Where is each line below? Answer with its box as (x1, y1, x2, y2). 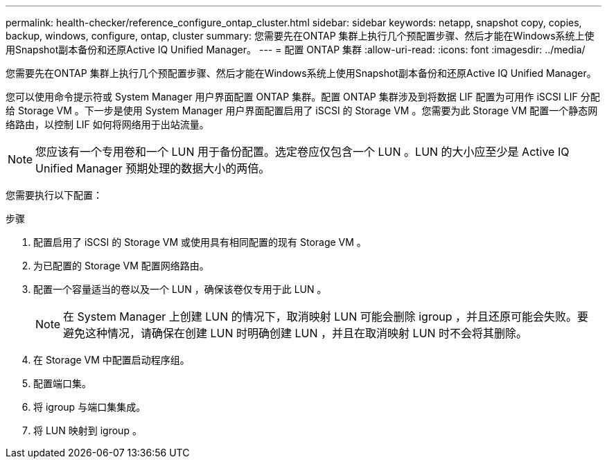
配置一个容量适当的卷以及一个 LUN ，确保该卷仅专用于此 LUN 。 (33, 283, 327, 295)
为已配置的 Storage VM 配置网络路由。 (33, 260, 209, 271)
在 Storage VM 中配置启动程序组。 (33, 354, 190, 366)
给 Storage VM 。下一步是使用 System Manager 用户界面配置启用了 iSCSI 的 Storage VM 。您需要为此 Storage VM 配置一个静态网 (6, 105, 598, 116)
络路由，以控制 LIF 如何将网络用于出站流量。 (6, 118, 209, 130)
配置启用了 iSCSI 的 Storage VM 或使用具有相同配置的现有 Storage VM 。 (33, 236, 367, 248)
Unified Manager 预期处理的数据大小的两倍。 (35, 161, 270, 175)
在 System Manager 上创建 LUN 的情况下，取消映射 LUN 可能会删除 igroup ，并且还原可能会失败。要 (63, 310, 589, 323)
